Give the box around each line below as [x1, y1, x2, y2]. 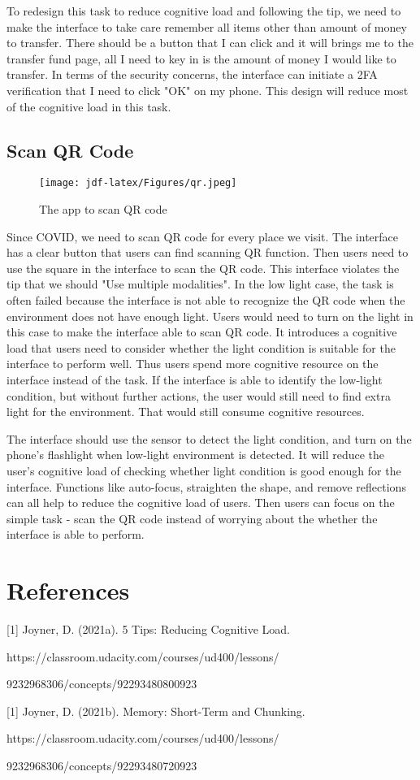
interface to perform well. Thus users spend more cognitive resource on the [6, 355, 379, 372]
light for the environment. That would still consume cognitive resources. [6, 403, 365, 420]
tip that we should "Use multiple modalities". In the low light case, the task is [6, 275, 394, 292]
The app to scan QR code [39, 201, 167, 218]
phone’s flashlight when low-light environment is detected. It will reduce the [6, 446, 385, 463]
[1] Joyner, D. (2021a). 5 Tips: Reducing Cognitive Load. [6, 621, 290, 638]
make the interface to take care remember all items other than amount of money [6, 18, 407, 35]
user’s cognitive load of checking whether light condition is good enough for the [6, 461, 401, 479]
